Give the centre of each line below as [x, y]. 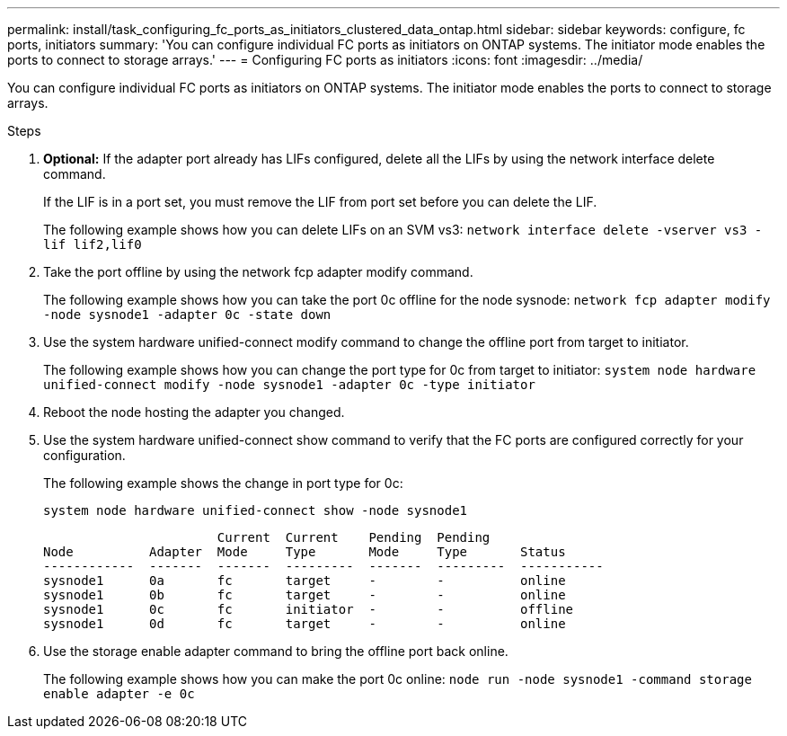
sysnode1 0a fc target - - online [305, 581]
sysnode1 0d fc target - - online [305, 624]
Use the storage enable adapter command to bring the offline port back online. [276, 651]
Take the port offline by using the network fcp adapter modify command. [258, 272]
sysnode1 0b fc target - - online [305, 595]
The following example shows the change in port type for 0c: [223, 483]
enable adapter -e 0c [119, 694]
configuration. [84, 455]
